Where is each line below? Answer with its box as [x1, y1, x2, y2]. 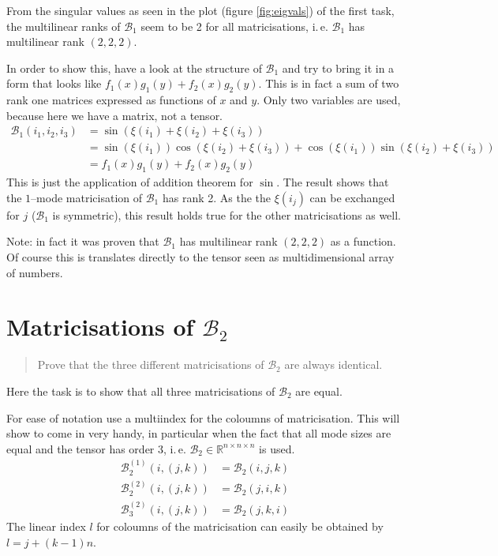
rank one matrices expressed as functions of [6, 92, 216, 108]
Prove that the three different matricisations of [37, 356, 264, 373]
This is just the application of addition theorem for [6, 174, 253, 190]
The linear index [6, 518, 86, 535]
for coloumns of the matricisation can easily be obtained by [96, 518, 384, 535]
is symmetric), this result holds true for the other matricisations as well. [52, 206, 402, 223]
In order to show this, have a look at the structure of [6, 59, 262, 76]
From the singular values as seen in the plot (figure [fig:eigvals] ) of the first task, [6, 2, 395, 18]
